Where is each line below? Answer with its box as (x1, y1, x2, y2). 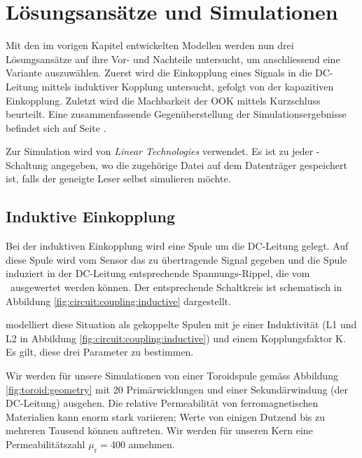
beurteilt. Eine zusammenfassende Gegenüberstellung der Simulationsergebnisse (6, 107, 347, 121)
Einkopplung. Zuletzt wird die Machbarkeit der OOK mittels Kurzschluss (6, 93, 321, 107)
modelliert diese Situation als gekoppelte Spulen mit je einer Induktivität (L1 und (6, 317, 357, 332)
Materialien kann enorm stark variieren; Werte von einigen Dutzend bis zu (6, 409, 325, 424)
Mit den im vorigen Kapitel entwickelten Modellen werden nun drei (6, 38, 294, 53)
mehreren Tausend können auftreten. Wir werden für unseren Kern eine (6, 423, 313, 438)
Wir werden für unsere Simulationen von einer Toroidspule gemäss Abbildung (6, 368, 339, 383)
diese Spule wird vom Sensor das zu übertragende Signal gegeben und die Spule (6, 252, 347, 267)
